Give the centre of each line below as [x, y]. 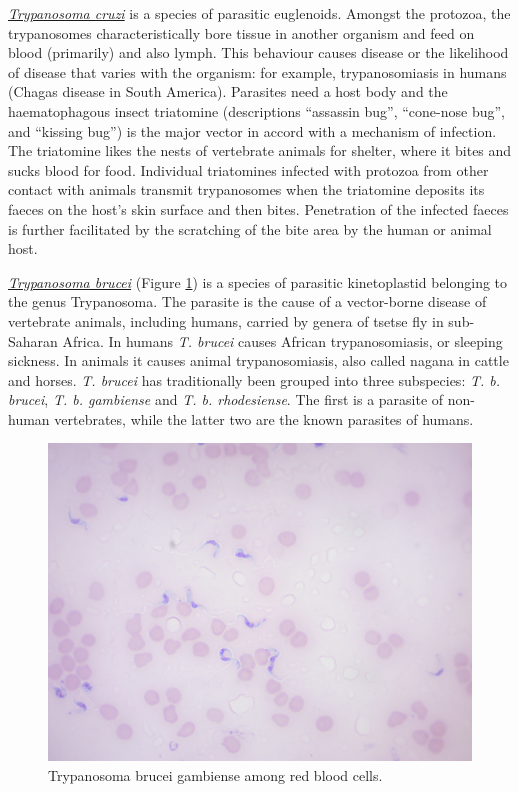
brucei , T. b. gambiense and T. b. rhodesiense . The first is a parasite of [226, 399]
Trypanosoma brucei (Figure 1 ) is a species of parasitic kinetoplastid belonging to [258, 281]
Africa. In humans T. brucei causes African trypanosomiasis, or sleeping [282, 340]
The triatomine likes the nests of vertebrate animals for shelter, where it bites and [260, 150]
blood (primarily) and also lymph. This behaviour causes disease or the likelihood [258, 52]
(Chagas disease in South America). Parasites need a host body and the [228, 91]
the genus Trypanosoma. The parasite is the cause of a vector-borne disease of [247, 301]
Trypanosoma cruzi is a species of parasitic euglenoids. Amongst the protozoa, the [259, 13]
